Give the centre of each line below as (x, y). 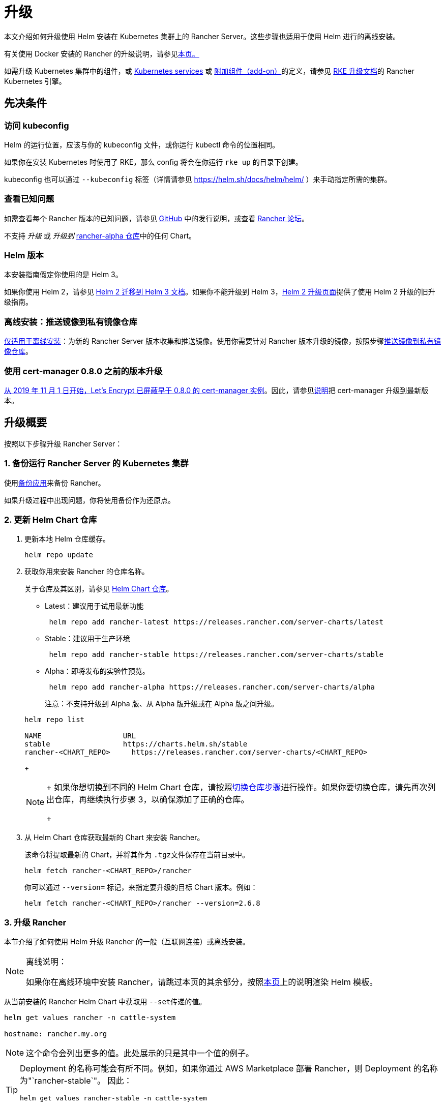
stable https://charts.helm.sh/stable (136, 744)
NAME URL (80, 736)
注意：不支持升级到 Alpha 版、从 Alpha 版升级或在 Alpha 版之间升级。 (161, 704)
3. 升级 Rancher (35, 922)
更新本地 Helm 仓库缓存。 (67, 539)
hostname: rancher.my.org (56, 1034)
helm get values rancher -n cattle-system (90, 1018)
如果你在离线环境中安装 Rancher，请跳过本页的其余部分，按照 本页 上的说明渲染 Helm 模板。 (202, 982)
